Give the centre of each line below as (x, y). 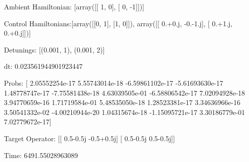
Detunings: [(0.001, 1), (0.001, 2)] (54, 49)
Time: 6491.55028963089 (41, 155)
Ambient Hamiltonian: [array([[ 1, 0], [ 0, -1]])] (74, 6)
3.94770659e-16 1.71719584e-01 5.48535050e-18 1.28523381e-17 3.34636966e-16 (122, 102)
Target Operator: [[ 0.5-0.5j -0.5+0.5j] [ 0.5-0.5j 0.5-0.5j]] (90, 138)
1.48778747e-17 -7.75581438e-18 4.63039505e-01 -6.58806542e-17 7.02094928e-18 (124, 92)
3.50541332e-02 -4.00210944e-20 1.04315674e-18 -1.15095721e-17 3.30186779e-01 (124, 112)
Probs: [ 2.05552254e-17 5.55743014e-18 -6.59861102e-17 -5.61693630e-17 (114, 82)
